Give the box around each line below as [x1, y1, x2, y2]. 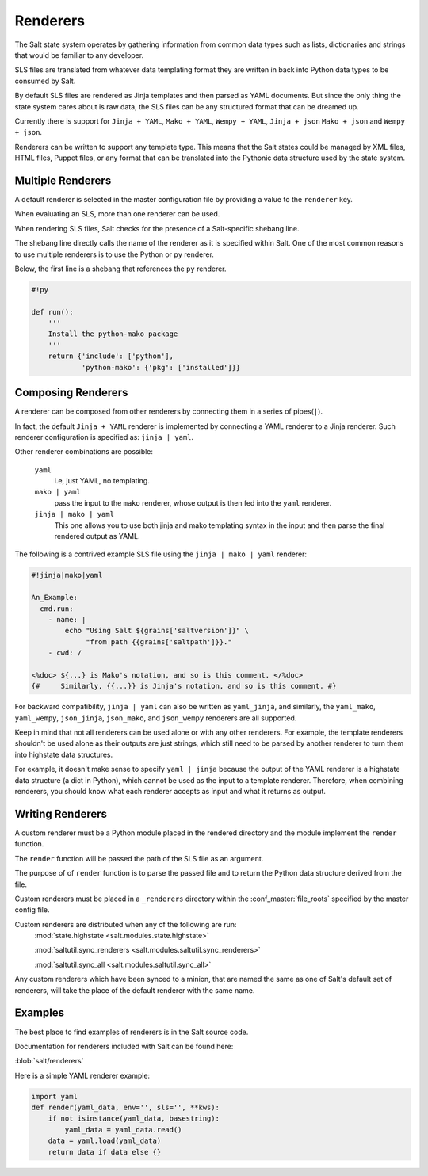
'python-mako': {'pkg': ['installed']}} [81, 363, 241, 372]
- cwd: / [48, 648, 82, 658]
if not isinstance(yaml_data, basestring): [48, 1114, 220, 1123]
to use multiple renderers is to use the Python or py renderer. [14, 250, 214, 259]
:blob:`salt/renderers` [14, 1056, 84, 1066]
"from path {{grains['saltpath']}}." [86, 637, 233, 646]
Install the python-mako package [48, 330, 178, 338]
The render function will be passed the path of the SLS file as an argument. [14, 853, 264, 863]
